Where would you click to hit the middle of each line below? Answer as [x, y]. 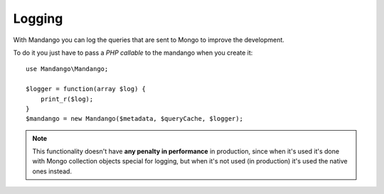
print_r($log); [67, 99]
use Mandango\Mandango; [67, 69]
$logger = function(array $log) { [86, 89]
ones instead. [52, 171]
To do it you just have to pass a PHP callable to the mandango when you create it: [133, 53]
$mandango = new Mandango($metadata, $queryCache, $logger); [134, 119]
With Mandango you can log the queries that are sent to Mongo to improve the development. [149, 40]
